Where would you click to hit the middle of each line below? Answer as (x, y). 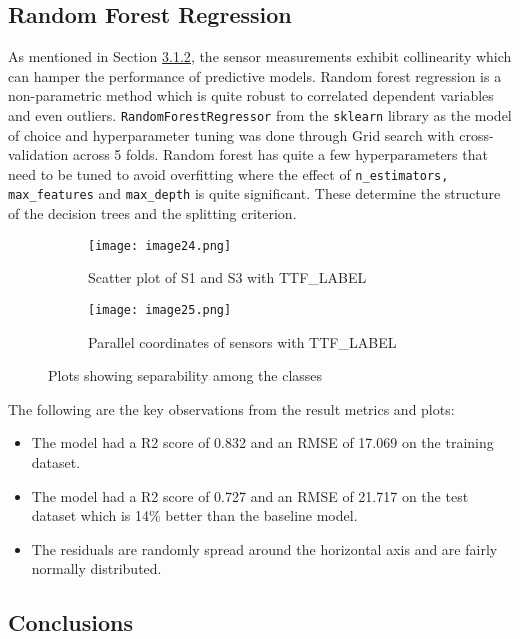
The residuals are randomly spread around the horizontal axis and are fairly (264, 548)
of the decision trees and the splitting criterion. (152, 213)
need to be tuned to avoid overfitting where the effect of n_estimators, (228, 173)
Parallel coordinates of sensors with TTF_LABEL (242, 341)
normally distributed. (96, 568)
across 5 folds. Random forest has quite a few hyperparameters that (280, 154)
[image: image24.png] (160, 245)
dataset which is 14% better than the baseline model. (194, 515)
